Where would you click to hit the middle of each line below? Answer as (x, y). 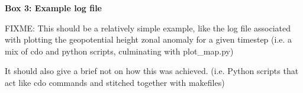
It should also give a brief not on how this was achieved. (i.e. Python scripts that (152, 71)
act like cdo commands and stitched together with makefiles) (115, 82)
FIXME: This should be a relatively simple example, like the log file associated (148, 28)
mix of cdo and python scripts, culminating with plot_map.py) (119, 51)
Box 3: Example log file (53, 8)
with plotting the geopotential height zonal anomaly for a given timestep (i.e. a (149, 39)
